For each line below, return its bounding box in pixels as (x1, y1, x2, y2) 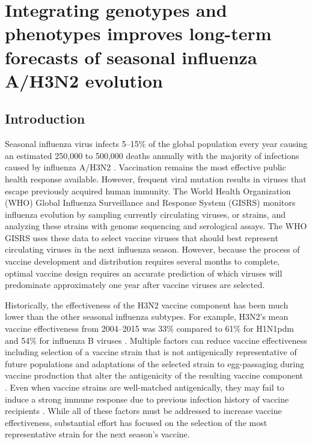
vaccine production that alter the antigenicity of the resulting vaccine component (5, 369, 304, 382)
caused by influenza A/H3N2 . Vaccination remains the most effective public (5, 161, 286, 173)
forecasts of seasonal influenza (5, 44, 257, 69)
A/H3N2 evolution (5, 68, 163, 92)
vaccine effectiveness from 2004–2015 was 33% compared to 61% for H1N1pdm (5, 322, 294, 335)
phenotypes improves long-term (5, 21, 272, 46)
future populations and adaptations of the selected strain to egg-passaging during (5, 357, 305, 370)
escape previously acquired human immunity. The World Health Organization (5, 184, 291, 197)
